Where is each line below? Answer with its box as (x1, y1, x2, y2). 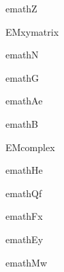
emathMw (5, 255, 48, 269)
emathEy (5, 231, 44, 246)
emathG (5, 70, 39, 84)
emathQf (5, 185, 42, 200)
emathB (5, 116, 39, 131)
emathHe (5, 163, 43, 177)
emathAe (5, 93, 43, 108)
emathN (5, 47, 39, 62)
